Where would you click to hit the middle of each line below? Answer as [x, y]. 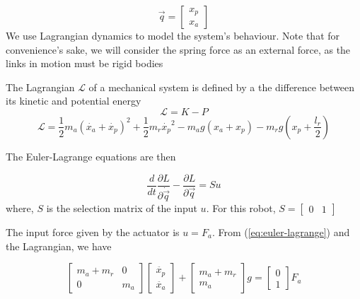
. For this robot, [241, 207]
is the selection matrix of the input [122, 207]
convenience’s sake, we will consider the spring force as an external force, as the [178, 49]
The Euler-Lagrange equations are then [91, 156]
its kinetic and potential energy [74, 101]
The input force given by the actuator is [93, 231]
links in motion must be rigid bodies [85, 63]
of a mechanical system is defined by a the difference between [222, 87]
